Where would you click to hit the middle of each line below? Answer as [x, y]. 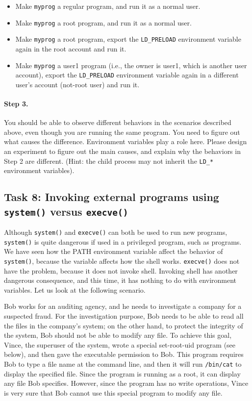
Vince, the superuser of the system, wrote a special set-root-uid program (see [120, 344]
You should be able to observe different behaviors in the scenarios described [118, 122]
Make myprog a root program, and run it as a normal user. [103, 22]
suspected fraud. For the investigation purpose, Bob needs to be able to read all [124, 316]
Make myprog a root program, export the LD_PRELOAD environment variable [128, 39]
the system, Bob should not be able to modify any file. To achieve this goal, [118, 335]
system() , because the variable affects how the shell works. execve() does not [122, 261]
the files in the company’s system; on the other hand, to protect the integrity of [124, 325]
